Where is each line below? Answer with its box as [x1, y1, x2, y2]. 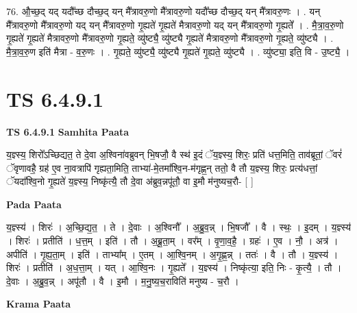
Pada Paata [6, 197, 62, 211]
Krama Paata [6, 297, 71, 311]
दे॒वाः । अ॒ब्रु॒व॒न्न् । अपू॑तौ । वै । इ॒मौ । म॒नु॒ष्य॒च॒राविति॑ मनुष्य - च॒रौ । [6, 273, 239, 288]
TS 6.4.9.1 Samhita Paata [6, 124, 130, 138]
